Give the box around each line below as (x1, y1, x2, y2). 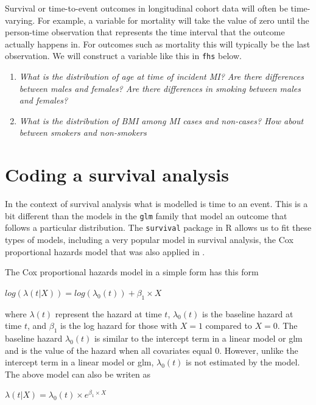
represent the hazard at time (55, 307, 162, 320)
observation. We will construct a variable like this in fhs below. (5, 49, 242, 62)
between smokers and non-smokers (19, 126, 147, 139)
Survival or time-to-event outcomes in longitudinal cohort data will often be (5, 2, 288, 14)
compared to (205, 319, 252, 332)
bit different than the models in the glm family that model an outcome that (5, 209, 287, 222)
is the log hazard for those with (60, 319, 177, 332)
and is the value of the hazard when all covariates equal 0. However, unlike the (5, 343, 298, 356)
